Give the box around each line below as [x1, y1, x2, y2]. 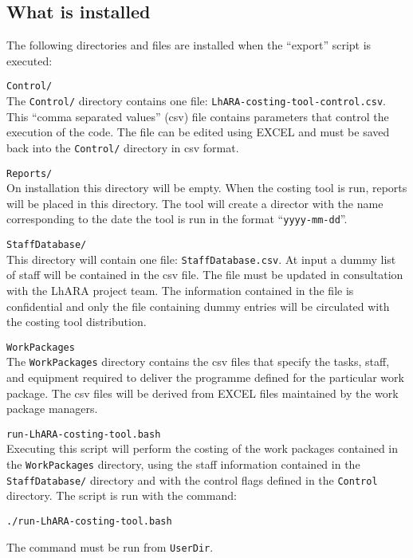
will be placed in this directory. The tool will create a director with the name [6, 195, 383, 211]
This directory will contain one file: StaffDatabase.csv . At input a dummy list [6, 250, 396, 267]
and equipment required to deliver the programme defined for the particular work [6, 369, 404, 386]
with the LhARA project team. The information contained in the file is [6, 281, 354, 298]
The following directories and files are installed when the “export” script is [6, 37, 372, 53]
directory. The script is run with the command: [6, 487, 237, 504]
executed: [6, 52, 53, 69]
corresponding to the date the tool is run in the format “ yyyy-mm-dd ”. [6, 210, 348, 227]
